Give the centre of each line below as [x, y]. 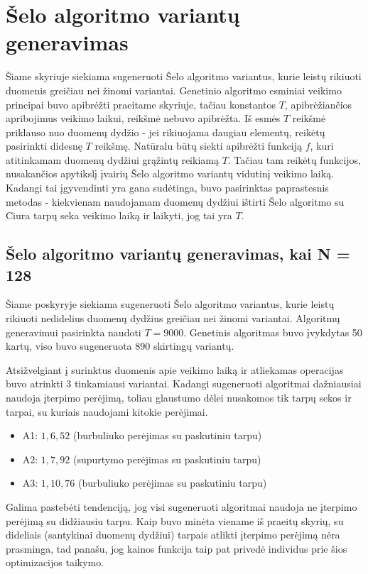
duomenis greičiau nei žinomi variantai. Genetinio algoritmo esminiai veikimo [174, 90]
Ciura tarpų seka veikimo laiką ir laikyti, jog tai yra [119, 215]
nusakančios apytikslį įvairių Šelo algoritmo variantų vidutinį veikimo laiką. [170, 173]
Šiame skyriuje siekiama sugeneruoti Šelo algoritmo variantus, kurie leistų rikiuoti [184, 76]
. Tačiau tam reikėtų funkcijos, [294, 159]
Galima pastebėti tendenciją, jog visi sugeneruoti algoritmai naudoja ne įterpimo [182, 506]
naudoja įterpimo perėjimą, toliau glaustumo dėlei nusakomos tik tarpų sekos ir [179, 397]
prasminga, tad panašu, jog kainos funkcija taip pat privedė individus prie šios [177, 548]
